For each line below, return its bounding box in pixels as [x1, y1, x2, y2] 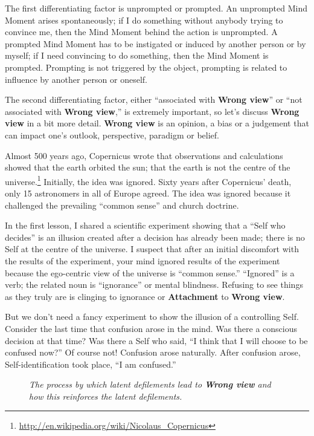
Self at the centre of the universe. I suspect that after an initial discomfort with [5, 242, 299, 255]
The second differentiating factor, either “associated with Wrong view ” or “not [5, 93, 303, 106]
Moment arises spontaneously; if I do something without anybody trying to [5, 13, 283, 26]
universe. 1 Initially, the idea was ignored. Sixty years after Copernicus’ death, [5, 173, 292, 187]
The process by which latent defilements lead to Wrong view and [29, 378, 271, 391]
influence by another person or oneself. [5, 73, 147, 85]
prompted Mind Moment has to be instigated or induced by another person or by [5, 37, 306, 50]
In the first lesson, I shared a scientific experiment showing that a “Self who [5, 219, 286, 232]
